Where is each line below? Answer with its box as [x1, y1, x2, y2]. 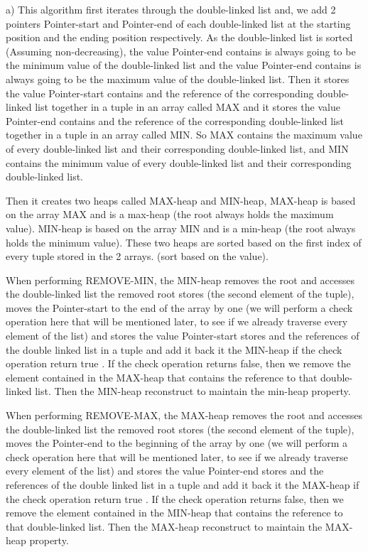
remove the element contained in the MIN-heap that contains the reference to [6, 505, 343, 520]
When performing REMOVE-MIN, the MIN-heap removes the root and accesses [6, 272, 355, 287]
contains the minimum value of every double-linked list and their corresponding [6, 155, 352, 170]
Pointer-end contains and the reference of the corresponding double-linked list [6, 113, 344, 128]
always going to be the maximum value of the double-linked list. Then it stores [6, 71, 350, 86]
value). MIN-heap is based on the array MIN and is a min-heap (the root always [6, 220, 356, 235]
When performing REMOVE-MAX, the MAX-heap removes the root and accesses [6, 408, 362, 423]
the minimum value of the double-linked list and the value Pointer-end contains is [6, 58, 362, 72]
